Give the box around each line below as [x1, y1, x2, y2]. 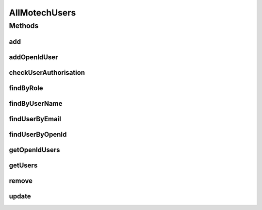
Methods [9, 21, 39, 30]
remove [9, 177, 33, 185]
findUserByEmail [9, 114, 62, 123]
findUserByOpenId [9, 130, 67, 138]
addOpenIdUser [9, 53, 58, 61]
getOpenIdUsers [9, 145, 60, 154]
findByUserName [9, 99, 63, 108]
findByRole [9, 84, 43, 92]
